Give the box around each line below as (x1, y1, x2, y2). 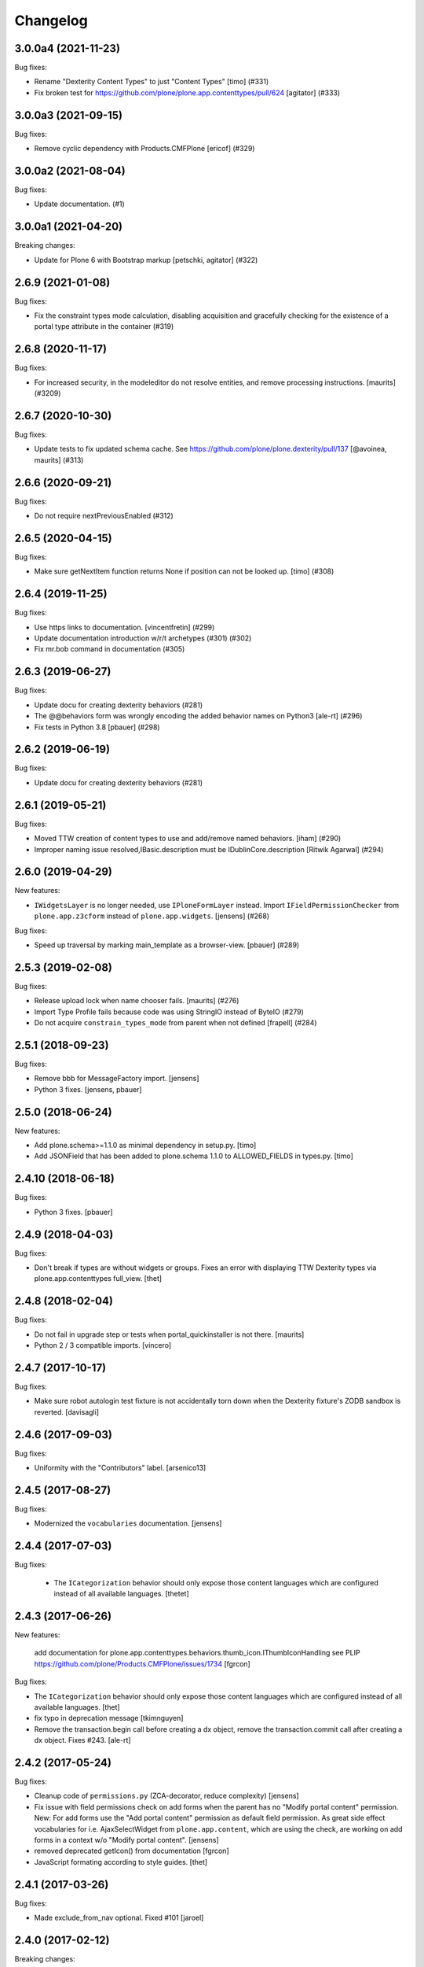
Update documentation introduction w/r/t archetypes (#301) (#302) (34, 633, 252, 643)
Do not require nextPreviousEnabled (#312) (34, 511, 174, 521)
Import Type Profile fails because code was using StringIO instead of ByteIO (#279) (34, 1007, 304, 1017)
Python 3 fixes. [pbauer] (34, 1207, 113, 1216)
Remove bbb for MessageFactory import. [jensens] (34, 1074, 199, 1083)
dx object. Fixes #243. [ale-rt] (34, 1736, 131, 1745)
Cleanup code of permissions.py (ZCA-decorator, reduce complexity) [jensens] (34, 1791, 299, 1801)
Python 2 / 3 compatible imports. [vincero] (34, 1341, 172, 1350)
